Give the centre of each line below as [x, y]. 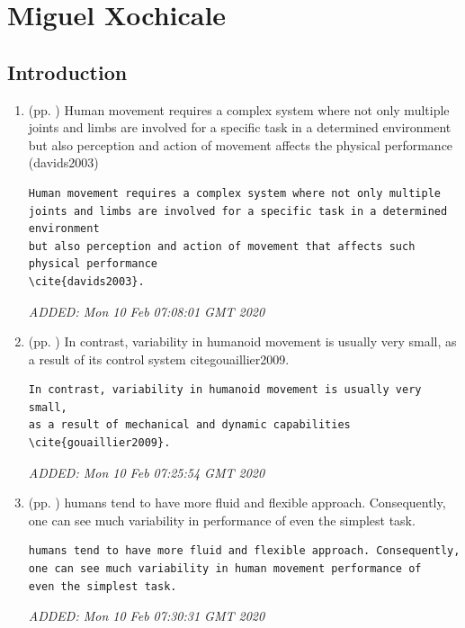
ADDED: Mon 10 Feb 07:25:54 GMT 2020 [147, 472]
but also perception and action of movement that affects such [222, 246]
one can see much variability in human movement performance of [225, 569]
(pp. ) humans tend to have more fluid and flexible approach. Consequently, [237, 502]
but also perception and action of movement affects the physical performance [241, 144]
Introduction [67, 72]
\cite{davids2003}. [86, 281]
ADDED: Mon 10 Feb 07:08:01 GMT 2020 [147, 311]
